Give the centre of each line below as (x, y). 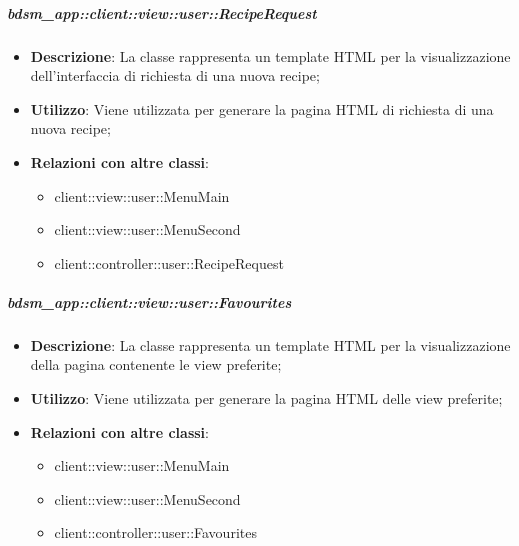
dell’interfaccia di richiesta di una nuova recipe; (175, 75)
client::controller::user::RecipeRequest (169, 262)
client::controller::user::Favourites (155, 532)
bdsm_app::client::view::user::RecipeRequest (162, 12)
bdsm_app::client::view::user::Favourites (149, 301)
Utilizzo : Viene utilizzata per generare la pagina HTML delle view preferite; (266, 398)
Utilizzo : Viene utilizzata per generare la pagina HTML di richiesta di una (262, 108)
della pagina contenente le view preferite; (156, 364)
